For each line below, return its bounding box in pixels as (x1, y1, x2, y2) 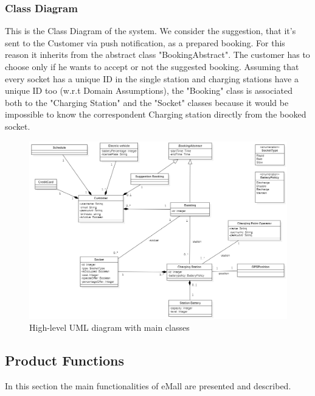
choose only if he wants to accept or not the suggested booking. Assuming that (5, 60, 299, 72)
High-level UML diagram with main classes (29, 321, 190, 334)
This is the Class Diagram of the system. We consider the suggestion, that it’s (5, 24, 296, 37)
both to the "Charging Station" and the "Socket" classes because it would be (5, 96, 289, 108)
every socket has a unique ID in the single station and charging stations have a (5, 72, 299, 85)
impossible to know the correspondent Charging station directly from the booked (5, 108, 306, 121)
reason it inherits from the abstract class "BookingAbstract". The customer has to (5, 48, 310, 61)
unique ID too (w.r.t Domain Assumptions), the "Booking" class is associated (5, 84, 292, 97)
